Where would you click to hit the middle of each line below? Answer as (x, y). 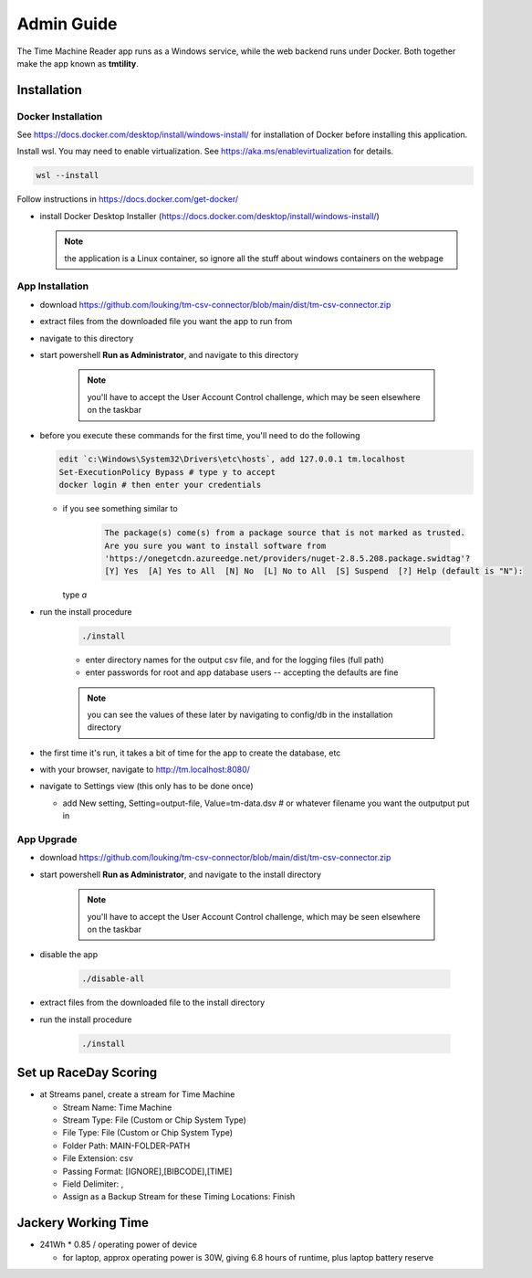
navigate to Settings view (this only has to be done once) (147, 787)
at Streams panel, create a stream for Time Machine (137, 1094)
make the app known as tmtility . (78, 63)
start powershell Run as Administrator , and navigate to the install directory (181, 874)
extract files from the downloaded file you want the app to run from (166, 322)
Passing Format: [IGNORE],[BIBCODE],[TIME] (147, 1171)
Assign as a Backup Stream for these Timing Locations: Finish (179, 1197)
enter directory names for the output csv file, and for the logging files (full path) (235, 660)
